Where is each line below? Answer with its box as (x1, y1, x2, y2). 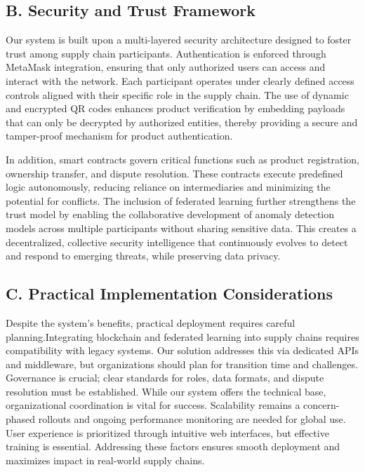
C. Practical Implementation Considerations (6, 283, 333, 304)
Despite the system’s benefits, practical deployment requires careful (6, 315, 296, 330)
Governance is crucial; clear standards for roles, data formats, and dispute (6, 370, 324, 385)
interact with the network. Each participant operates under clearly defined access (6, 73, 354, 88)
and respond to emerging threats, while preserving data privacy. (6, 248, 281, 263)
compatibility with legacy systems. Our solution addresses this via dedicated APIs (6, 343, 359, 358)
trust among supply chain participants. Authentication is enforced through (6, 46, 326, 60)
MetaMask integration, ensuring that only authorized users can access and (6, 60, 326, 74)
